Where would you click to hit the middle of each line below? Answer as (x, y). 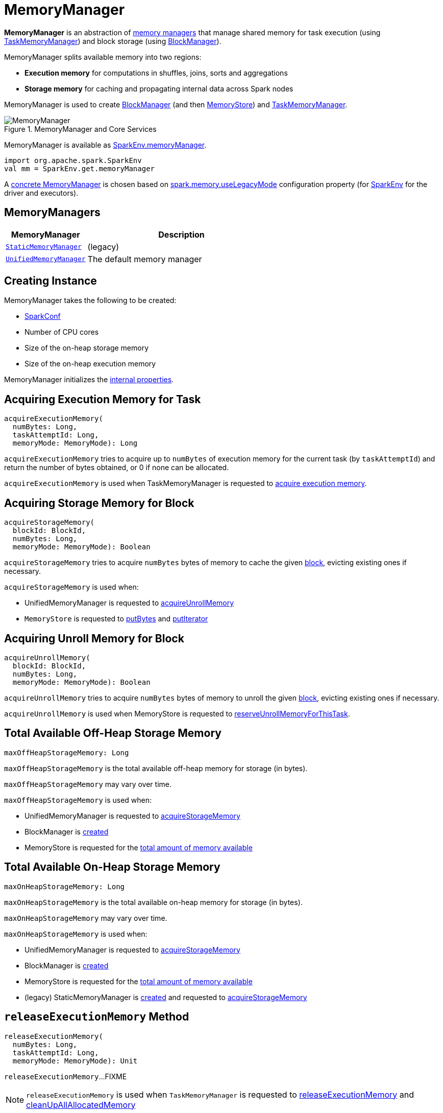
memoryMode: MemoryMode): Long (75, 443)
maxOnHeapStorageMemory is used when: (76, 934)
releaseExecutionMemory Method (97, 1017)
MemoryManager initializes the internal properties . (89, 380)
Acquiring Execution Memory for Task (103, 399)
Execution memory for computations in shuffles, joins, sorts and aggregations (156, 73)
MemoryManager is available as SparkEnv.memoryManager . (105, 145)
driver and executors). (41, 193)
